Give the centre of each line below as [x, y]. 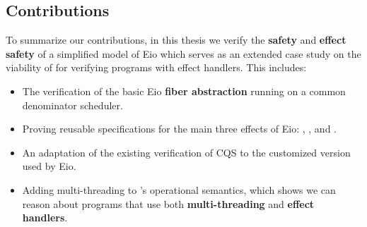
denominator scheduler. [72, 105]
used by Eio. [49, 166]
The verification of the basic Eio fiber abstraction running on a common [184, 91]
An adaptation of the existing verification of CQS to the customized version [186, 152]
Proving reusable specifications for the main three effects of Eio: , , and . [179, 129]
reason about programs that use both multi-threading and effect [168, 203]
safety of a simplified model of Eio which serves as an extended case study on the [183, 53]
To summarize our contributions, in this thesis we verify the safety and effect [176, 40]
